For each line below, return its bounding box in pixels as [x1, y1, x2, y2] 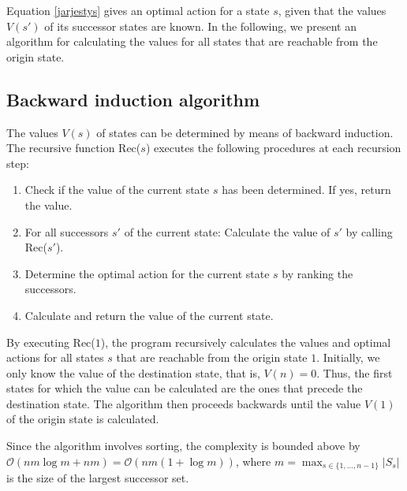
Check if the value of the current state [24, 181, 210, 198]
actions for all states [6, 349, 104, 366]
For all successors [24, 223, 109, 240]
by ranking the [282, 265, 353, 281]
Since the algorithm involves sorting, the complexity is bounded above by [6, 437, 360, 454]
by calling [345, 223, 393, 240]
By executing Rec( [6, 333, 95, 350]
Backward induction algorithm [6, 87, 260, 111]
